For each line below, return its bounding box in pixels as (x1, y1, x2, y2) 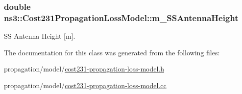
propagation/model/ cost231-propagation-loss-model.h (4, 64, 165, 74)
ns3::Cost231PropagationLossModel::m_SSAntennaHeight (4, 11, 239, 23)
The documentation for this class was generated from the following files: (4, 47, 220, 57)
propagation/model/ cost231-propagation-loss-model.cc (4, 80, 167, 90)
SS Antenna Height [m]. (4, 31, 75, 41)
